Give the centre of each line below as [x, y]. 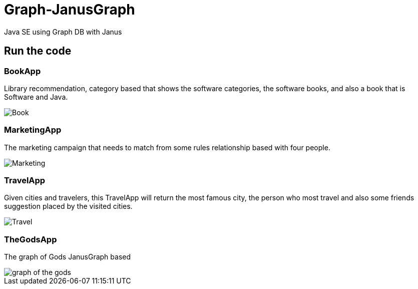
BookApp [23, 71]
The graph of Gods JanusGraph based [68, 257]
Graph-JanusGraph [70, 10]
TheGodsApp [31, 239]
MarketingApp [33, 130]
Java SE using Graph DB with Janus [63, 32]
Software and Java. [36, 97]
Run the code [38, 51]
